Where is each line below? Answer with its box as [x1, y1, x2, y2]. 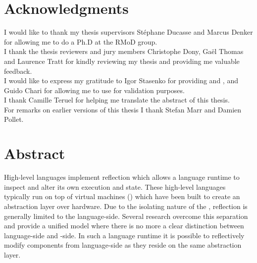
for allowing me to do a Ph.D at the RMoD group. [4, 36, 157, 47]
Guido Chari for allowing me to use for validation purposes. [4, 85, 185, 95]
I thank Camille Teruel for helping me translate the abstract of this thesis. [4, 95, 230, 105]
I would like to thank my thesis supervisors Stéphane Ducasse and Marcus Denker [4, 27, 253, 37]
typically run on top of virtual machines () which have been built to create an [4, 191, 240, 202]
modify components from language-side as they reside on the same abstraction [4, 240, 242, 250]
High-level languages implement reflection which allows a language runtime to [4, 172, 240, 182]
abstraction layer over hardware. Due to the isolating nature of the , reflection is [4, 201, 248, 211]
